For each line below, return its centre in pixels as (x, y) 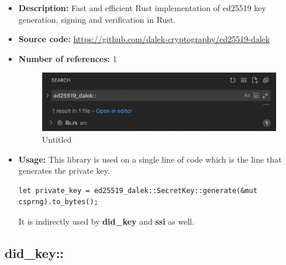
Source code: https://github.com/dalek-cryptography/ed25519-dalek (144, 39)
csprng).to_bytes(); (58, 202)
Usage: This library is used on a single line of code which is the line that (150, 159)
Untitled (57, 140)
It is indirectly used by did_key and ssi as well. (106, 221)
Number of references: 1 (68, 58)
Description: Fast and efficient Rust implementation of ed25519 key (142, 8)
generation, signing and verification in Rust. (97, 19)
